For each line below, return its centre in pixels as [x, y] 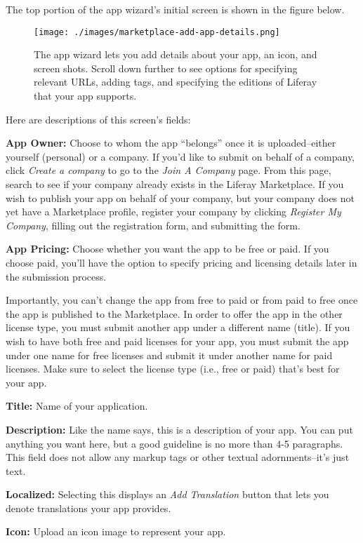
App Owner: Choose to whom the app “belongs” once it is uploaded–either [171, 143]
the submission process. [56, 276]
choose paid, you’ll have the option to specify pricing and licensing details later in [181, 262]
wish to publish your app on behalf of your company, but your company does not [180, 197]
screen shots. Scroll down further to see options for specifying [166, 68]
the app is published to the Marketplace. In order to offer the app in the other [174, 313]
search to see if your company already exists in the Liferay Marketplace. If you [175, 184]
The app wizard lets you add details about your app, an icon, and [176, 54]
